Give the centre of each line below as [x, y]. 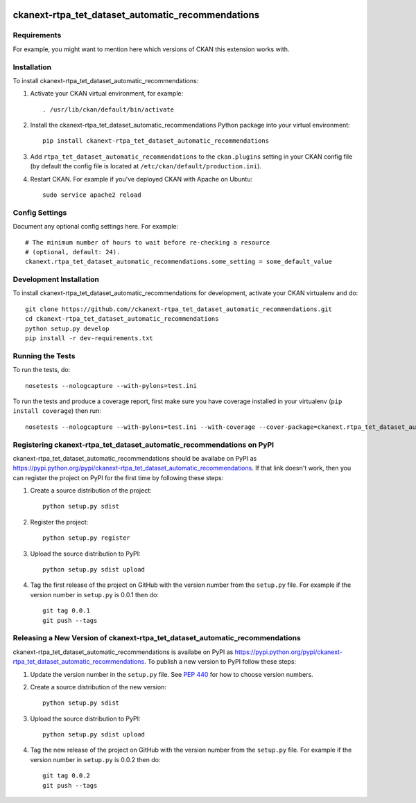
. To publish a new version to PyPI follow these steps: [220, 662]
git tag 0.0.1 [66, 611]
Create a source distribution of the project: [91, 491]
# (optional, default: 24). [73, 252]
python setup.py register [87, 538]
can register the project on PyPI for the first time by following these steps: [118, 477]
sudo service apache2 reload [92, 195]
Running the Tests [44, 355]
